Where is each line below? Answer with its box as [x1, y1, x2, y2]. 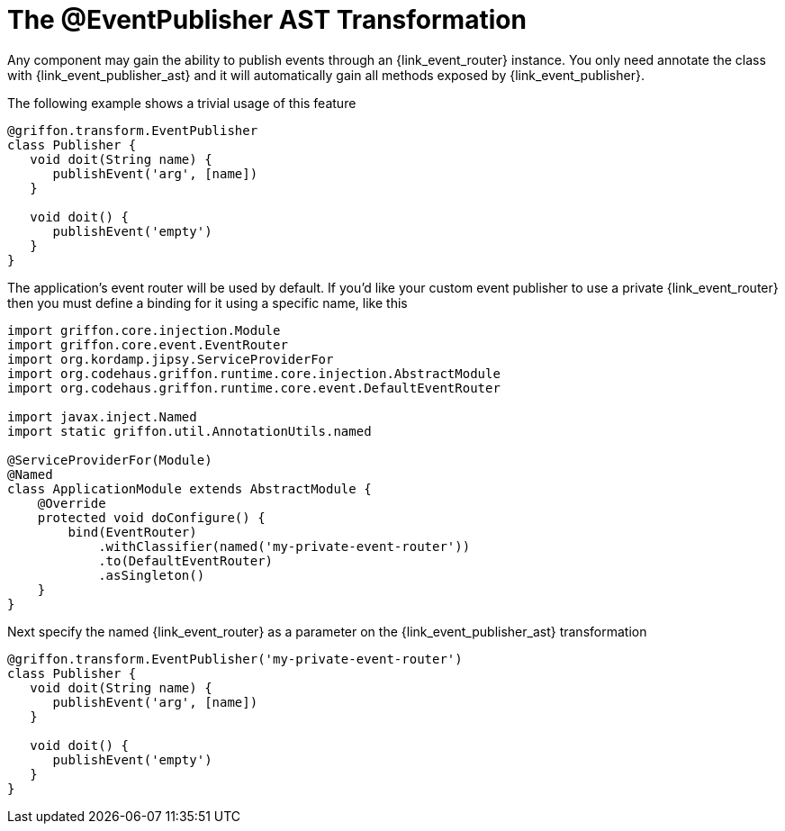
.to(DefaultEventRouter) [98, 553, 274, 568]
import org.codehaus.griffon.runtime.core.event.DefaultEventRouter [7, 380, 501, 395]
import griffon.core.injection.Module [7, 322, 281, 338]
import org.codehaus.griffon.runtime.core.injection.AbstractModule [7, 366, 501, 381]
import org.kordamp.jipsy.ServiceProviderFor [7, 351, 334, 366]
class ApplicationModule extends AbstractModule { [7, 481, 372, 496]
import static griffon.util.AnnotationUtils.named [7, 423, 372, 438]
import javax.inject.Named [7, 409, 197, 424]
